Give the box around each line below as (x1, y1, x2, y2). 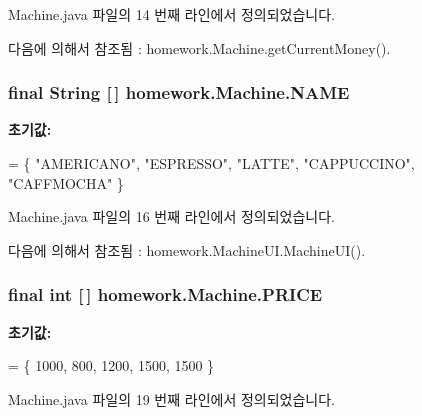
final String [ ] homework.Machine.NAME (8, 80, 350, 105)
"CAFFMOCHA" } (8, 172, 124, 193)
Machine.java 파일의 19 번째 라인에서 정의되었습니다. (8, 388, 336, 409)
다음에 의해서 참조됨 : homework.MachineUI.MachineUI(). (8, 239, 366, 260)
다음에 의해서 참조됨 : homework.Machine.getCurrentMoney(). (8, 37, 391, 58)
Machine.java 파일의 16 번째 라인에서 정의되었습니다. (8, 206, 336, 227)
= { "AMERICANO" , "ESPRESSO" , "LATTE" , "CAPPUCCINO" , (8, 153, 415, 173)
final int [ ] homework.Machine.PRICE (8, 282, 323, 307)
